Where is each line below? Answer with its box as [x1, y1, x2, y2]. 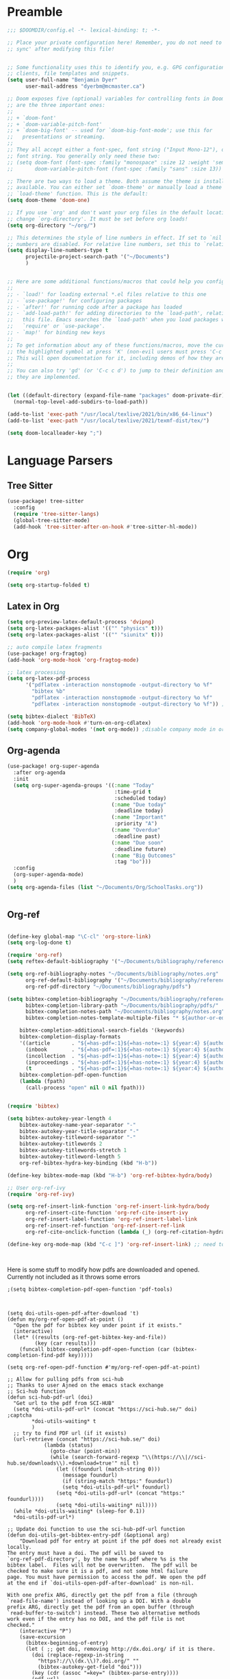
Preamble [7, 4, 63, 20]
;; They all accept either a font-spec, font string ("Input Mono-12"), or [7, 147, 228, 153]
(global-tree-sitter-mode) [13, 517, 90, 524]
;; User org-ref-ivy [7, 1184, 66, 1191]
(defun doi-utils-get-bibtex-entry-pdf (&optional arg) [7, 1532, 170, 1539]
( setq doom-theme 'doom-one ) [7, 197, 90, 204]
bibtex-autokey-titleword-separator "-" [19, 1134, 136, 1141]
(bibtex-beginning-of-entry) [25, 1639, 109, 1646]
